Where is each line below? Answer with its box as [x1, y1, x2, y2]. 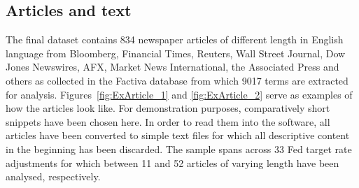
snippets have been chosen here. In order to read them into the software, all [6, 114, 330, 129]
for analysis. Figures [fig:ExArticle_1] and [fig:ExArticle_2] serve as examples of [6, 87, 353, 101]
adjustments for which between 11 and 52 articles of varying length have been [6, 155, 339, 170]
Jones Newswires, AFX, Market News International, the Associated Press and [6, 59, 339, 74]
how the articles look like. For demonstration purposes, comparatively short [6, 101, 330, 115]
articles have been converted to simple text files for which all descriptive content [6, 128, 350, 143]
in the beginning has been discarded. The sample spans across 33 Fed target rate [6, 141, 352, 156]
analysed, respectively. [6, 169, 101, 184]
